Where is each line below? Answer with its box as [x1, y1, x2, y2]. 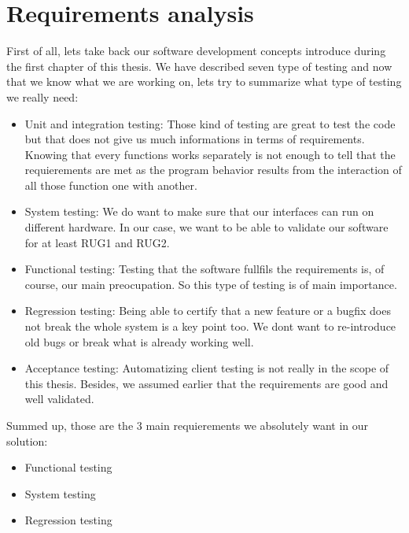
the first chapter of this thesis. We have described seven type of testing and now [6, 57, 392, 74]
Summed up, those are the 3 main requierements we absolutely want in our [6, 417, 369, 433]
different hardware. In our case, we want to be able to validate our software [24, 219, 389, 235]
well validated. [24, 390, 94, 407]
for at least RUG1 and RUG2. [24, 234, 170, 250]
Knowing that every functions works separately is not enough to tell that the [24, 146, 396, 162]
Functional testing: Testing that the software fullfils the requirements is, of [24, 261, 385, 277]
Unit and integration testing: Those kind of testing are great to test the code [24, 115, 396, 131]
